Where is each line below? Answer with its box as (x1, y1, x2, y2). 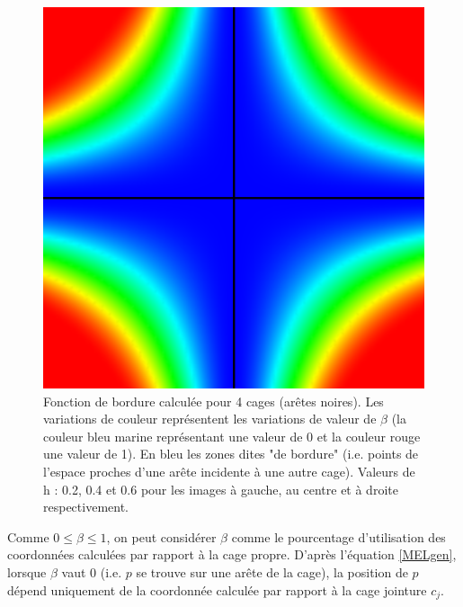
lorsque (7, 562, 47, 581)
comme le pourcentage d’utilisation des (231, 527, 446, 546)
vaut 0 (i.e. (61, 562, 122, 581)
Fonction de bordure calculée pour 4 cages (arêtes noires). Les (43, 391, 384, 410)
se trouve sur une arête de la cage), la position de (136, 562, 408, 581)
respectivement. (43, 497, 129, 516)
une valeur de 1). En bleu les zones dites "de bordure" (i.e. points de (43, 444, 419, 463)
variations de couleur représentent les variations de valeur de (43, 409, 377, 428)
